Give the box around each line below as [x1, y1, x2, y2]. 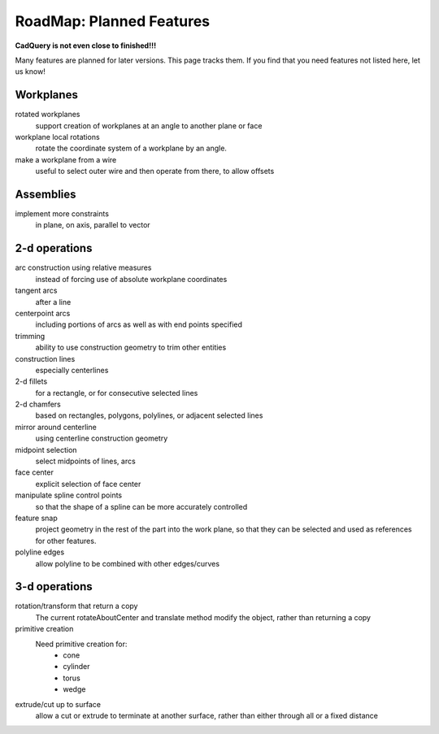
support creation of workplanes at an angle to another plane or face [35, 120, 263, 130]
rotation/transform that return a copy [15, 602, 138, 611]
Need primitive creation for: [35, 639, 128, 649]
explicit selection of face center [35, 479, 141, 489]
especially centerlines [35, 365, 109, 375]
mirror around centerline [15, 422, 97, 432]
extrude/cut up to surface [15, 699, 102, 709]
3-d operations [15, 580, 93, 593]
